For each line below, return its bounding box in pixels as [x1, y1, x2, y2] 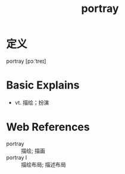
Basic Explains [6, 78, 80, 92]
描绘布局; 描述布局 [21, 161, 67, 168]
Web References [6, 120, 90, 134]
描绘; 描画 [21, 147, 46, 154]
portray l [6, 154, 27, 161]
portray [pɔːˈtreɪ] [6, 57, 46, 65]
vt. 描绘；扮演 [14, 99, 49, 106]
